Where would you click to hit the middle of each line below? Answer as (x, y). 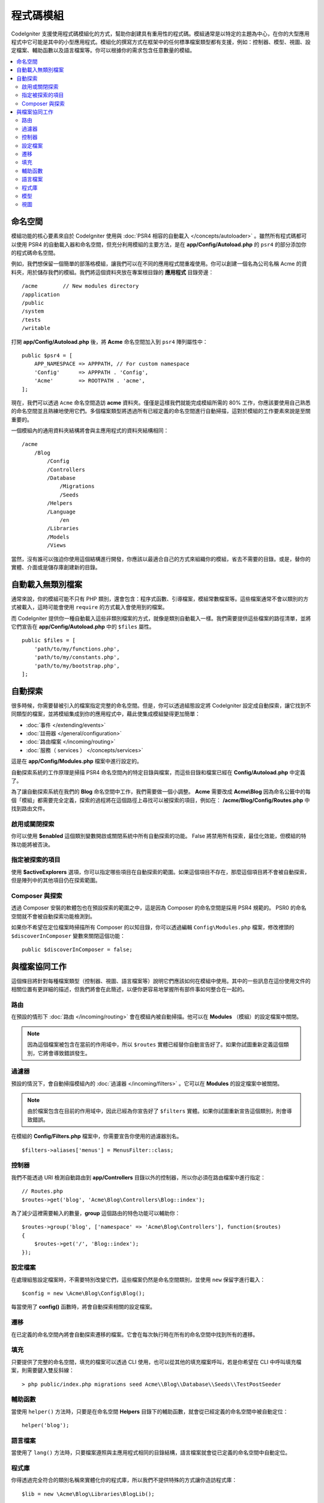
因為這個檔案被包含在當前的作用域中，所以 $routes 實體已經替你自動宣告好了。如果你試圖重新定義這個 (155, 1045)
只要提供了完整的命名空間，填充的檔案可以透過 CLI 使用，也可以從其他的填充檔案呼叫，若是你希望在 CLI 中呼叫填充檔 (156, 1362)
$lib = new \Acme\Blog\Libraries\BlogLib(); (88, 1494)
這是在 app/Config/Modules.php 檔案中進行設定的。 (76, 761)
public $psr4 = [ (47, 355)
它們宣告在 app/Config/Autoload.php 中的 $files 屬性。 (83, 627)
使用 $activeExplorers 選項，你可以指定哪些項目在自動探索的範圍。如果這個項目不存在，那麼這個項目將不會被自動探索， (160, 872)
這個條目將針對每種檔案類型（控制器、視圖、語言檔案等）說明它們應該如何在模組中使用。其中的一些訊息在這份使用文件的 (161, 981)
